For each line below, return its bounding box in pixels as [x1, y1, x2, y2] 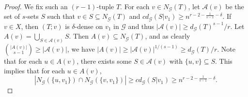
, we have [67, 44, 95, 54]
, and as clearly [145, 31, 190, 41]
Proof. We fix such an [4, 1, 68, 11]
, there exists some [77, 56, 132, 66]
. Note [217, 44, 235, 54]
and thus [128, 21, 154, 31]
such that [47, 11, 75, 21]
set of [4, 11, 20, 21]
